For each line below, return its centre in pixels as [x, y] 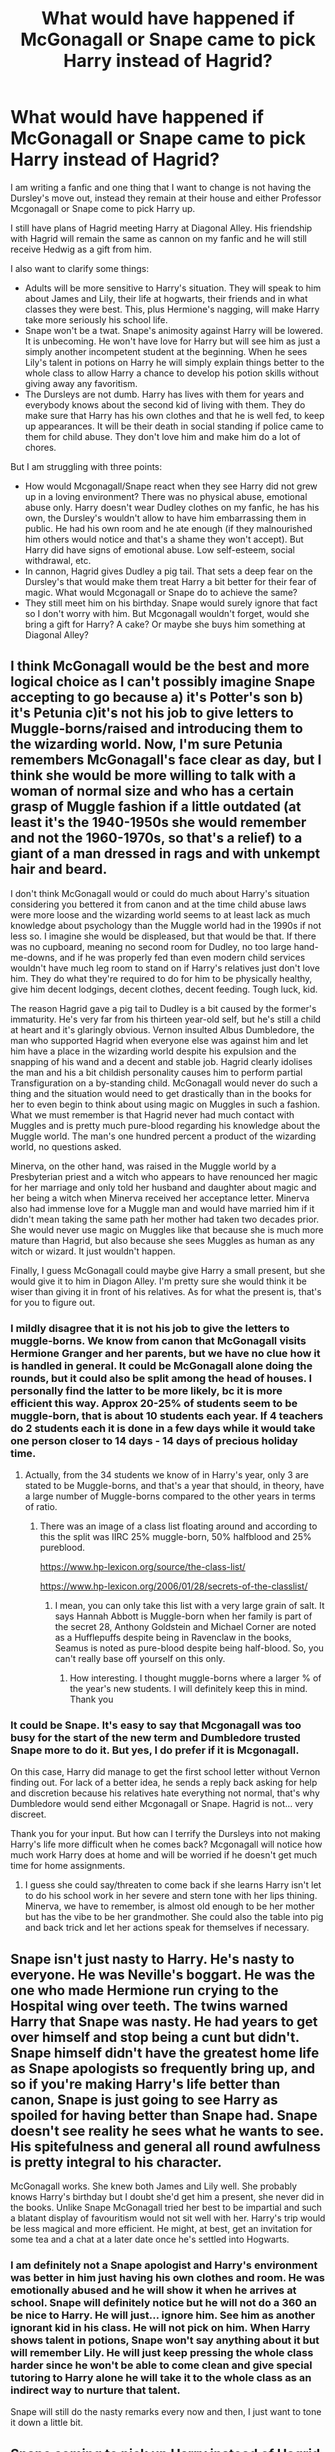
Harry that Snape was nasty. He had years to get [164, 2021]
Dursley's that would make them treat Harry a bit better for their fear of [170, 581]
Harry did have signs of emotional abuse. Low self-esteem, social [159, 549]
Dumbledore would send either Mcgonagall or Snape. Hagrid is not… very [162, 1804]
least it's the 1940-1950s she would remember [158, 822]
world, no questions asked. [66, 1146]
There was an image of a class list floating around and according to [178, 1526]
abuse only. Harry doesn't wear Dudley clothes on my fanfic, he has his [172, 507]
